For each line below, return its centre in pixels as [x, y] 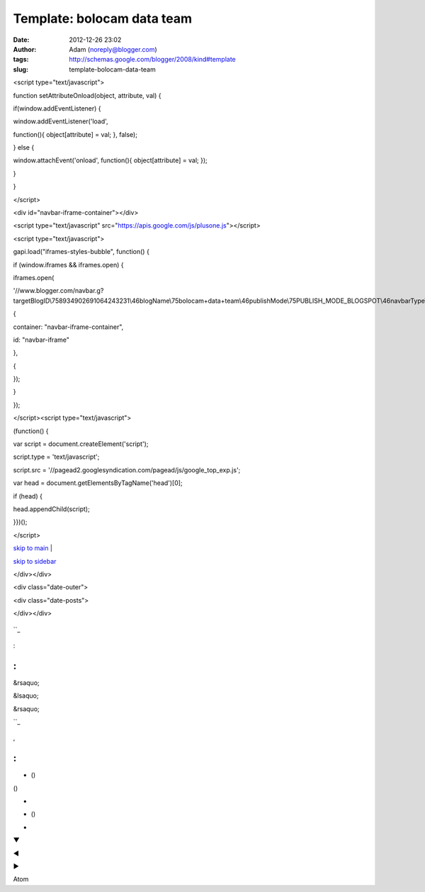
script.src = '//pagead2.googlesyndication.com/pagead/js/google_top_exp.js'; [127, 470]
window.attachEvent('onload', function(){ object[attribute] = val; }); [110, 160]
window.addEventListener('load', [61, 121]
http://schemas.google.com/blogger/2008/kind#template [153, 60]
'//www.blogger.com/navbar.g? [58, 291]
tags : [21, 60]
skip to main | [33, 548]
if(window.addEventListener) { [57, 108]
